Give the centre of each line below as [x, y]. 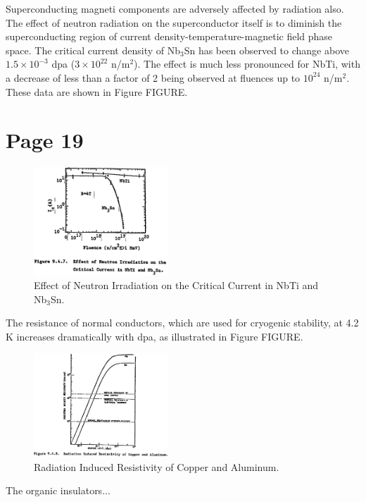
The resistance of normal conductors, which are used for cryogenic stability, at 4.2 [182, 323]
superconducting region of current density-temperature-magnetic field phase [169, 36]
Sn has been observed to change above [266, 50]
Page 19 [45, 140]
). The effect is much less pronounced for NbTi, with [247, 64]
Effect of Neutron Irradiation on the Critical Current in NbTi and [176, 285]
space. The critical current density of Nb [93, 50]
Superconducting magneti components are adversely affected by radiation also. [175, 8]
